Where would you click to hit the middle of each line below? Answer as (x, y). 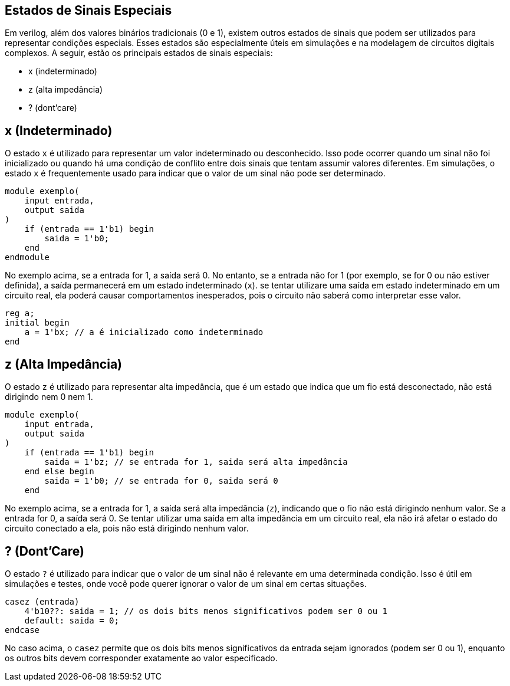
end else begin (59, 472)
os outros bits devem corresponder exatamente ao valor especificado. (141, 658)
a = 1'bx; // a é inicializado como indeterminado (144, 332)
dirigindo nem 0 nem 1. (49, 397)
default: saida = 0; (72, 620)
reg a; (20, 314)
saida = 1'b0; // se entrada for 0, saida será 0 (161, 481)
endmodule (27, 257)
